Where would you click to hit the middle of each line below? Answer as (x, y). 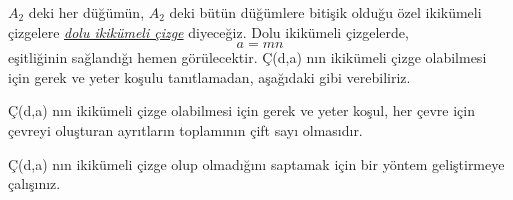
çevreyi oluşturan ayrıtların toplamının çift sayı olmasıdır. (185, 129)
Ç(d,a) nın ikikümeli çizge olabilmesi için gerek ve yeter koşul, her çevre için (241, 110)
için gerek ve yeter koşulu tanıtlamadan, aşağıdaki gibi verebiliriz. (209, 76)
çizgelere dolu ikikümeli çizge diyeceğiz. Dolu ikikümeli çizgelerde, (208, 31)
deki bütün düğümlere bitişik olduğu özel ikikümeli (325, 12)
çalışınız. (34, 183)
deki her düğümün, (86, 12)
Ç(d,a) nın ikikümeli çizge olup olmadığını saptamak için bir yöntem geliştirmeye (256, 163)
